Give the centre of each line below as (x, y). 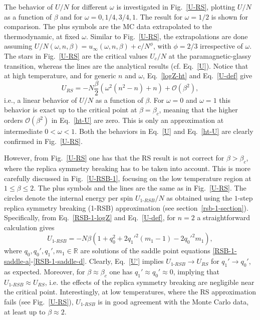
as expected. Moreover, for (45, 271)
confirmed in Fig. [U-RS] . (43, 141)
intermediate (23, 131)
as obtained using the (199, 197)
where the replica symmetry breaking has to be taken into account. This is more (127, 168)
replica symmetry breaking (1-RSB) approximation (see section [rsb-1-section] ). (126, 207)
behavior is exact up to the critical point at (71, 110)
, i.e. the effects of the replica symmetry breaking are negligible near (150, 282)
